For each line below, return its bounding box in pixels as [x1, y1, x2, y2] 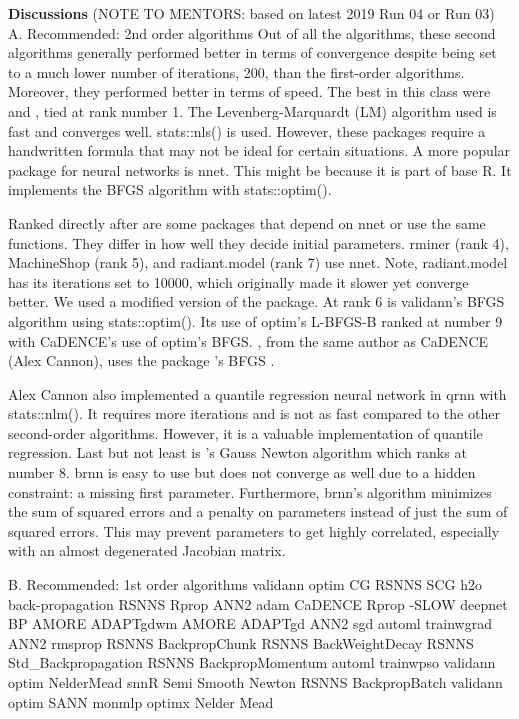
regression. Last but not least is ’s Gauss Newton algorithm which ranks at [8, 442, 467, 463]
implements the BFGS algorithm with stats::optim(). [8, 179, 332, 200]
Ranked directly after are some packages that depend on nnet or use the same [8, 212, 486, 233]
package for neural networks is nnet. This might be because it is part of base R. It [8, 159, 512, 180]
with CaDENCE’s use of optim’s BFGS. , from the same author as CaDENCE [8, 330, 489, 351]
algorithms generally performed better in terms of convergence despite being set [8, 42, 497, 63]
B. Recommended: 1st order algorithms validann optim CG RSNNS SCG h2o [8, 574, 482, 595]
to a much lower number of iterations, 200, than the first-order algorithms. [8, 61, 465, 82]
